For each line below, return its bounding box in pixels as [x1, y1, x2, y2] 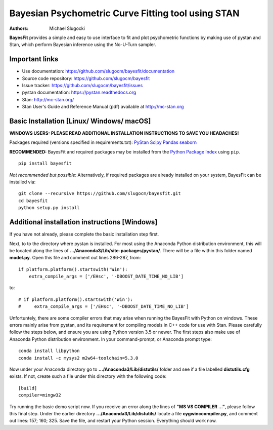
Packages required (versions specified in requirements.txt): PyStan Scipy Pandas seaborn [9, 139, 197, 145]
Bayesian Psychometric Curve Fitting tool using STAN [9, 8, 240, 19]
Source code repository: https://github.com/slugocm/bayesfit [22, 75, 150, 81]
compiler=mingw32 [18, 393, 61, 398]
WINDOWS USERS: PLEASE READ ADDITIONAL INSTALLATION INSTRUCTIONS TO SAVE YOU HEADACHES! [9, 130, 239, 136]
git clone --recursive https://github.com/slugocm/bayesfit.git [18, 190, 181, 197]
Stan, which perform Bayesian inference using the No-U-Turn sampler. [9, 42, 156, 48]
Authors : [9, 25, 29, 31]
